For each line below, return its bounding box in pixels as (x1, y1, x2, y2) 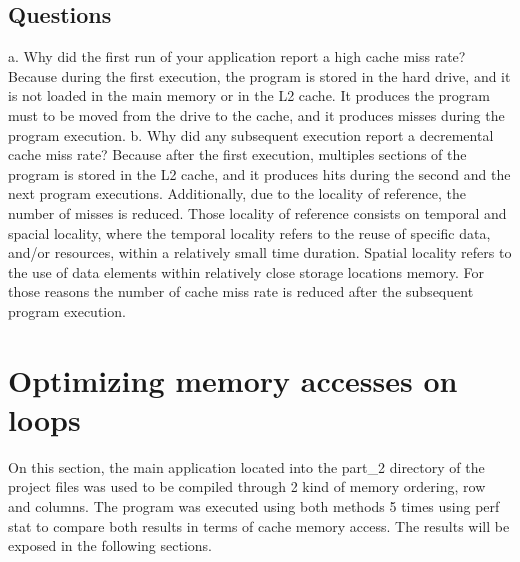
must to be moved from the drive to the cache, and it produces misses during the (8, 104, 505, 125)
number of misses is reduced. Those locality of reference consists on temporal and (8, 202, 507, 223)
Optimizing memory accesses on (8, 359, 458, 400)
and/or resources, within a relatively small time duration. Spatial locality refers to (8, 242, 512, 263)
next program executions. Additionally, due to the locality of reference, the (8, 183, 466, 204)
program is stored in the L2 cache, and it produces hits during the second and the (8, 163, 511, 184)
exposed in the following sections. (8, 535, 213, 556)
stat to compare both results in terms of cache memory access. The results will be (8, 515, 510, 536)
